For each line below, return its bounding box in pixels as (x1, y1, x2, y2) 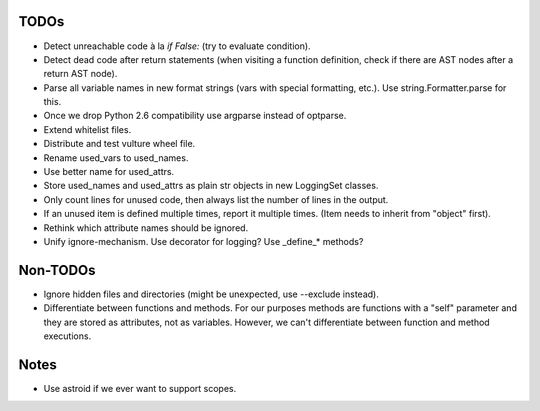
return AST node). (43, 68, 118, 80)
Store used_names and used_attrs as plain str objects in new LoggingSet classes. (43, 180, 379, 192)
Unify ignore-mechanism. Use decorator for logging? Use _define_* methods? (43, 235, 364, 247)
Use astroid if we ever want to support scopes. (43, 382, 237, 394)
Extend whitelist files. (43, 123, 132, 135)
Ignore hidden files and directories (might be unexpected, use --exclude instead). (43, 288, 379, 300)
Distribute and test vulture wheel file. (43, 138, 196, 150)
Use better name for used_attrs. (43, 166, 175, 178)
